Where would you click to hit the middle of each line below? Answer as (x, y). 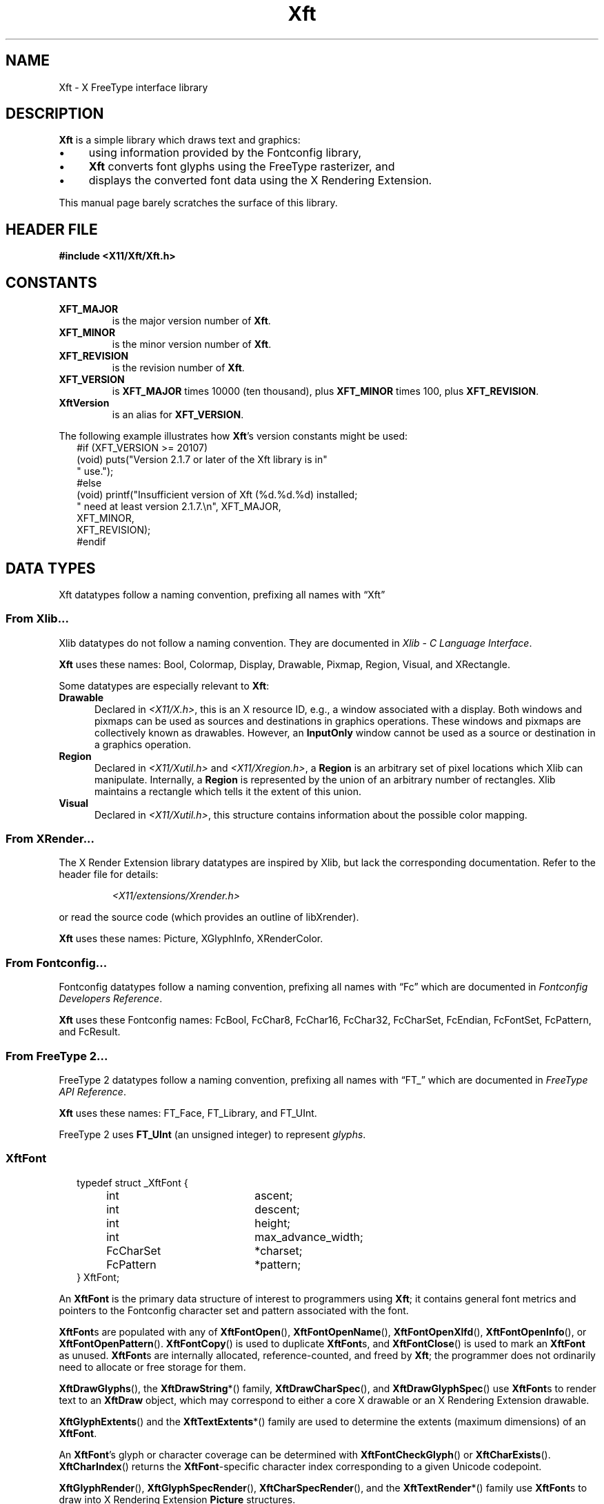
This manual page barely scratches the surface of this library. (198, 203)
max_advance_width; (309, 1237)
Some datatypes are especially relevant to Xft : (164, 685)
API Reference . (92, 1091)
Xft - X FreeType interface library (133, 87)
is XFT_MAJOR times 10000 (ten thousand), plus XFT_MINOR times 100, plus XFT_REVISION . (325, 391)
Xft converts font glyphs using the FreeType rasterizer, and (242, 167)
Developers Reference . (111, 999)
